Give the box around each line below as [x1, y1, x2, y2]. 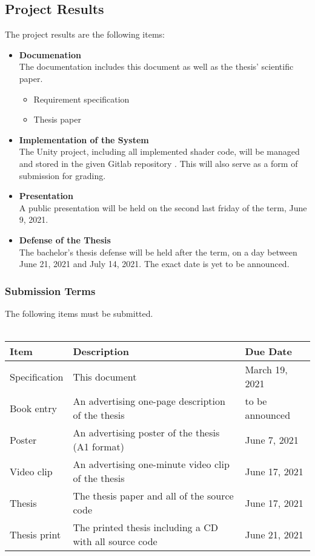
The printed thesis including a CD [73, 520, 219, 535]
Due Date [245, 344, 292, 359]
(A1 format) [73, 439, 124, 454]
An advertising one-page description [73, 394, 225, 409]
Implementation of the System [19, 133, 149, 146]
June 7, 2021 [245, 432, 299, 447]
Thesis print [10, 527, 61, 541]
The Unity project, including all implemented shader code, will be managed [19, 145, 300, 158]
